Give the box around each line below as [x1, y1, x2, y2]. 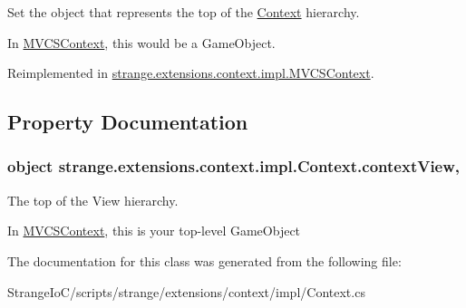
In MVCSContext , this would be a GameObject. [7, 33, 276, 52]
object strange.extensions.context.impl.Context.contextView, [7, 155, 461, 178]
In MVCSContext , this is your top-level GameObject [7, 221, 301, 240]
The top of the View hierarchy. [7, 190, 179, 209]
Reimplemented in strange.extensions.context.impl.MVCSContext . [7, 63, 374, 82]
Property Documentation [7, 108, 248, 136]
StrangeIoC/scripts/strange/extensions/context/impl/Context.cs [7, 282, 365, 301]
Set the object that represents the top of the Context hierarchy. [7, 3, 360, 21]
